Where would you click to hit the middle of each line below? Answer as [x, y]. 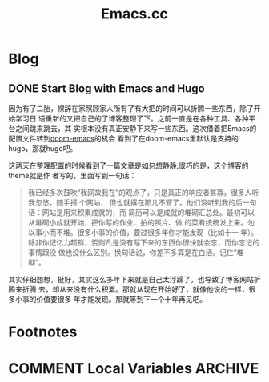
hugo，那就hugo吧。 [43, 148]
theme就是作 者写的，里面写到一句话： [72, 175]
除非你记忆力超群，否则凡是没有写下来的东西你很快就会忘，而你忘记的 [144, 242]
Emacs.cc [134, 14]
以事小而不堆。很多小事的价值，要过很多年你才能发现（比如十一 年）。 [143, 232]
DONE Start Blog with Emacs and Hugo [107, 88]
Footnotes [43, 332]
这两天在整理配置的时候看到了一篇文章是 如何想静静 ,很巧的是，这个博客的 [129, 165]
